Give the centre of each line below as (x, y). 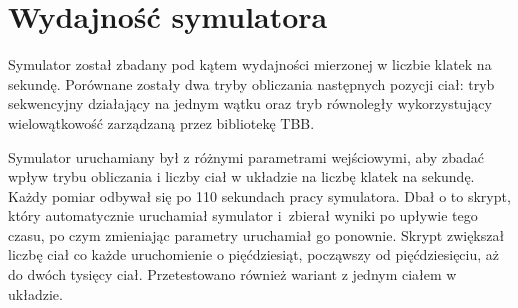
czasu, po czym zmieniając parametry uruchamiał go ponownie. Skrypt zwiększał (256, 234)
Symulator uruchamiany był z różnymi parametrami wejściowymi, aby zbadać (246, 156)
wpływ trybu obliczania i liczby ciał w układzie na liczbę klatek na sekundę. (241, 176)
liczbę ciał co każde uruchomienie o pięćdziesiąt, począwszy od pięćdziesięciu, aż (254, 254)
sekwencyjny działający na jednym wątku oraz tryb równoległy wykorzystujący (250, 103)
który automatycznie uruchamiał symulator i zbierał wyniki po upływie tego (243, 215)
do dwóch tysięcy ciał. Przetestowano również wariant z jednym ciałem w (232, 274)
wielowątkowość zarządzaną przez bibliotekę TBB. (161, 122)
